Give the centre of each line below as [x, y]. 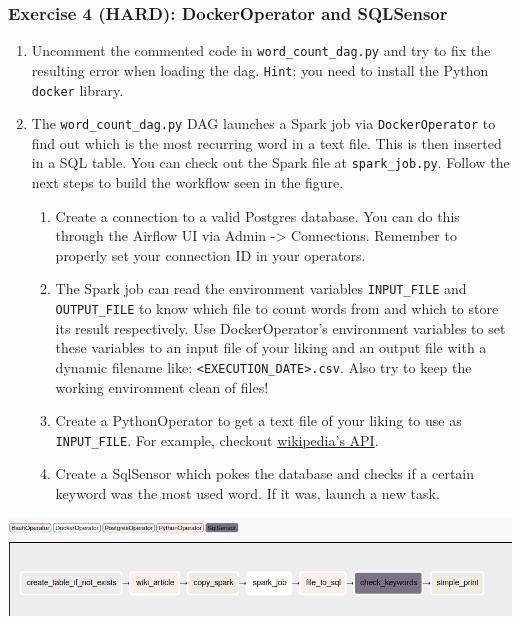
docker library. [77, 89]
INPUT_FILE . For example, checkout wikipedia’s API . [217, 439]
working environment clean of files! [162, 386]
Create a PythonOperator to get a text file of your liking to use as [258, 420]
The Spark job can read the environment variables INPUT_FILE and [261, 288]
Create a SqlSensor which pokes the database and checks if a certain [265, 473]
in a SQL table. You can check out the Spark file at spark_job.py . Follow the [270, 162]
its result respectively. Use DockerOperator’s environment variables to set [280, 327]
